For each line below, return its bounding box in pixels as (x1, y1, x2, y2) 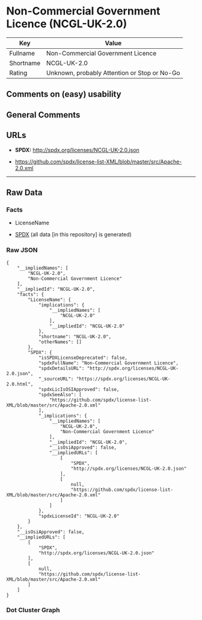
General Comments (6, 110, 81, 120)
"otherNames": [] (38, 339, 82, 345)
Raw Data (6, 187, 43, 197)
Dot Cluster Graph (6, 606, 60, 615)
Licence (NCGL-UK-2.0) (6, 17, 127, 31)
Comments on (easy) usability (6, 89, 121, 100)
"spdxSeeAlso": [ (38, 391, 82, 397)
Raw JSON (6, 246, 38, 255)
